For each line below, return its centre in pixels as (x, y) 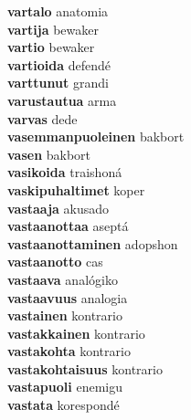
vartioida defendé (59, 64)
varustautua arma (62, 100)
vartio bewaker (51, 47)
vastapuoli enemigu (65, 387)
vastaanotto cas (55, 262)
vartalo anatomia (58, 11)
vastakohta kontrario (69, 351)
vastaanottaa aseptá (68, 226)
